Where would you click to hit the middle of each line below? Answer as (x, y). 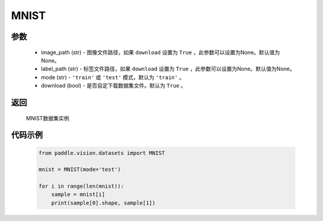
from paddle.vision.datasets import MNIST (102, 153)
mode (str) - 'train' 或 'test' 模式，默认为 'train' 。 (113, 77)
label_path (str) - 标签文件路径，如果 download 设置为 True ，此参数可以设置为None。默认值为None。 (168, 69)
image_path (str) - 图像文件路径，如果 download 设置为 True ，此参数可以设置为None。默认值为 (161, 52)
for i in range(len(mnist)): (81, 186)
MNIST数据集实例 (48, 118)
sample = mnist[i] (78, 194)
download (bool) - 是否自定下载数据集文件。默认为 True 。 (114, 86)
